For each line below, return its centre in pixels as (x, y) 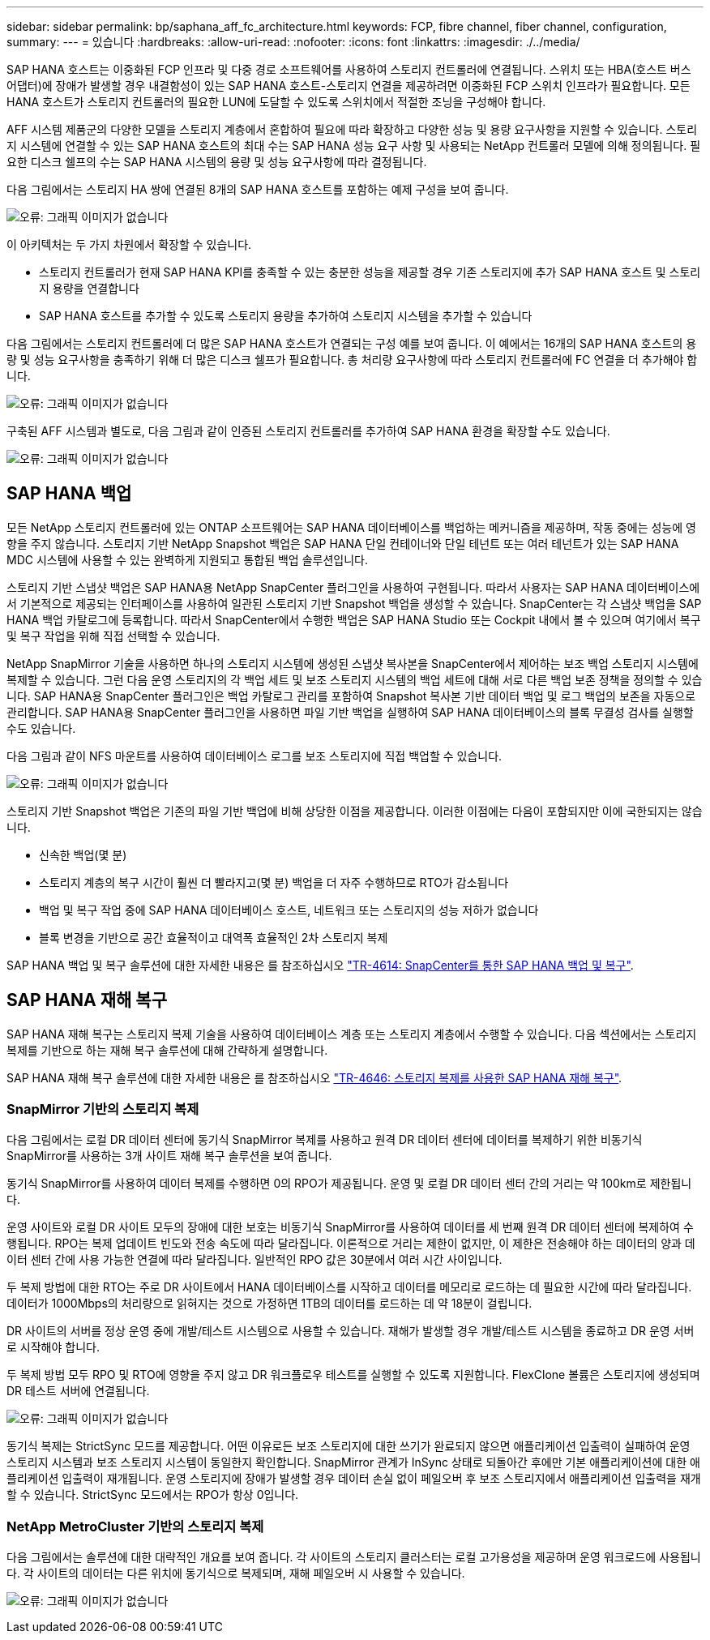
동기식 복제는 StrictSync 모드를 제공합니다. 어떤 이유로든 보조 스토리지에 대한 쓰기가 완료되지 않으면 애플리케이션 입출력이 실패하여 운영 (349, 1446)
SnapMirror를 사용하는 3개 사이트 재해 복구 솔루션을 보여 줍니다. (169, 1156)
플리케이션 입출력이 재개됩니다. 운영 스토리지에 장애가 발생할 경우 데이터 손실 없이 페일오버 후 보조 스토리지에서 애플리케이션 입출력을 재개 (354, 1479)
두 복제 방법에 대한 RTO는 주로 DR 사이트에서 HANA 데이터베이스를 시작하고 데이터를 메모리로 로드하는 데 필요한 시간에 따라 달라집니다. (349, 1287)
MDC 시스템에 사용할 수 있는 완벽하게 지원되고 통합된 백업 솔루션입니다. (187, 559)
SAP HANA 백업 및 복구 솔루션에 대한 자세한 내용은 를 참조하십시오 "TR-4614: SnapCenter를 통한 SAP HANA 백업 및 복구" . (320, 965)
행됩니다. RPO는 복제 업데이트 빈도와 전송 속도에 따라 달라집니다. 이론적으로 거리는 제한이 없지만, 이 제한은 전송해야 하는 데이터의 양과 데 (351, 1244)
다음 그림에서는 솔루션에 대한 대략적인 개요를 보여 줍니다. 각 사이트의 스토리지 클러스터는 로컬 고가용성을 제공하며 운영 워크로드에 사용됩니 (354, 1557)
